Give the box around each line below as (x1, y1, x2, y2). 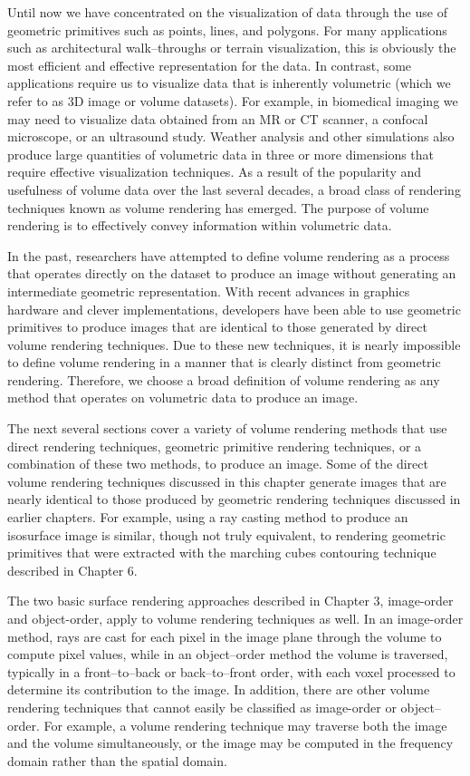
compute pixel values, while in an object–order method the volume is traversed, (7, 645, 448, 664)
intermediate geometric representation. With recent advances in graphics (7, 281, 410, 300)
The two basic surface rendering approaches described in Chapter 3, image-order (7, 591, 454, 610)
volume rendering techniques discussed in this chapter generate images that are (7, 471, 446, 490)
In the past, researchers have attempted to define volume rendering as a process (7, 246, 450, 265)
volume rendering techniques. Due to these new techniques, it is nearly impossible (7, 335, 461, 354)
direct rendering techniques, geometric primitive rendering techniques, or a (7, 436, 422, 455)
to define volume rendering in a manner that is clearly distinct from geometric (7, 353, 441, 372)
